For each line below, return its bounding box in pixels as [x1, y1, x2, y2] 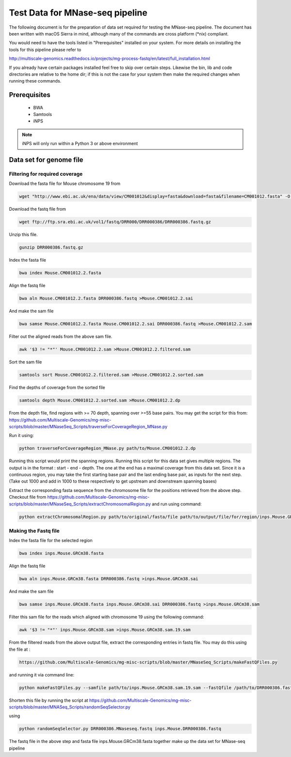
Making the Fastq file [9, 527, 60, 534]
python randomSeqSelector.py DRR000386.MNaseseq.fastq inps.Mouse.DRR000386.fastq [19, 726, 222, 732]
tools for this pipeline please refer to [9, 47, 81, 52]
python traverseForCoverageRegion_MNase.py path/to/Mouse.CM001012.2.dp [19, 446, 196, 451]
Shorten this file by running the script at [9, 697, 88, 703]
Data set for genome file [9, 156, 83, 164]
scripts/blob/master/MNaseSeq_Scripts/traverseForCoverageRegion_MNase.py [9, 423, 168, 429]
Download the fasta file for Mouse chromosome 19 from [9, 181, 121, 186]
